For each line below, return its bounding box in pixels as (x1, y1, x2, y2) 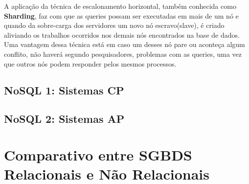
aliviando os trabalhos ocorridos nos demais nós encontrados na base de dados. (4, 29, 240, 40)
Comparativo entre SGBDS (4, 144, 192, 164)
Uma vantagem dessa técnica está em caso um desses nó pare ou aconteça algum (4, 39, 245, 49)
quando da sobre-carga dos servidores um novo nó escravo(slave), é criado (4, 20, 225, 30)
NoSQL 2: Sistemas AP (4, 111, 125, 126)
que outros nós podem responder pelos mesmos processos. (4, 58, 177, 69)
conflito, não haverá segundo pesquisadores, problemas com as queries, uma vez (4, 48, 242, 59)
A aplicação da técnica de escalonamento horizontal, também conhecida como (4, 1, 236, 11)
